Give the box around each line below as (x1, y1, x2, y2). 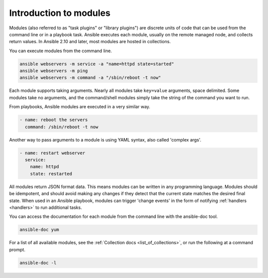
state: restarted (30, 171, 72, 176)
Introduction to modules (9, 7, 111, 18)
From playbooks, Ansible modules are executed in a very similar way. (9, 104, 151, 110)
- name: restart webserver (19, 150, 85, 156)
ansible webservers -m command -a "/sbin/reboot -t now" (19, 75, 161, 80)
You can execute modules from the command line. (9, 48, 112, 54)
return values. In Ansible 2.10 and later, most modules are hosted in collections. (9, 39, 171, 45)
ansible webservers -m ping (19, 68, 88, 74)
